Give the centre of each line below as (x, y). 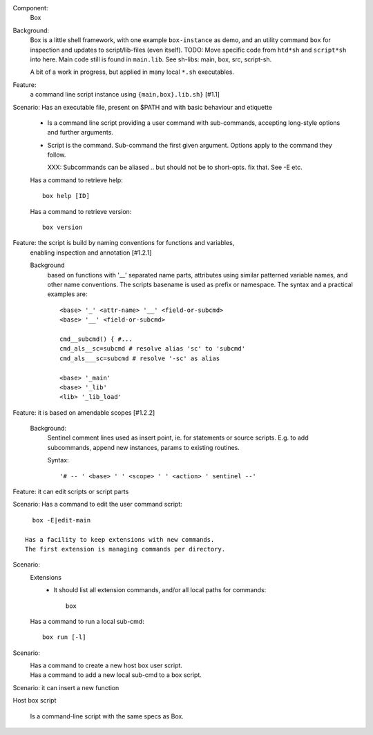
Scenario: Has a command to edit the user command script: (97, 504)
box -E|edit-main (61, 520)
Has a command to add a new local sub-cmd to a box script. (116, 675)
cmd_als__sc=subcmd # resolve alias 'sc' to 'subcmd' (152, 349)
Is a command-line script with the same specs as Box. (107, 716)
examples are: (67, 294)
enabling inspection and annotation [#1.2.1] (91, 253)
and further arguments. (80, 133)
